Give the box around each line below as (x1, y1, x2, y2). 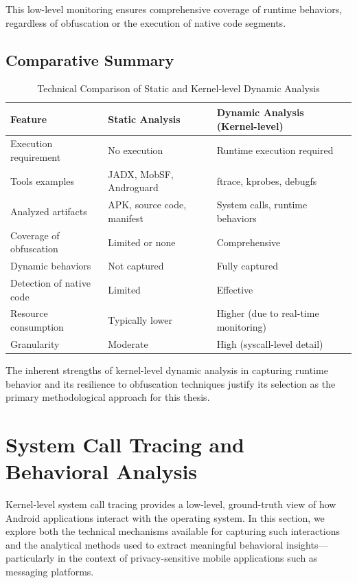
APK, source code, (108, 197, 187, 212)
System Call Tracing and (5, 430, 244, 458)
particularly (5, 551, 55, 565)
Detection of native (10, 276, 91, 290)
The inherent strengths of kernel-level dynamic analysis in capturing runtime (5, 362, 328, 377)
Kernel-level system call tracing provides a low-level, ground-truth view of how (5, 497, 336, 511)
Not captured (108, 258, 164, 273)
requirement (10, 150, 61, 164)
